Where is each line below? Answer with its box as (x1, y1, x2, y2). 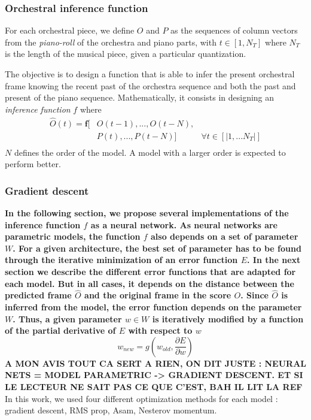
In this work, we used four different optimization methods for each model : (5, 392, 278, 404)
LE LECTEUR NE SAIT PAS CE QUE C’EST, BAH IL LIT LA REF (5, 380, 303, 393)
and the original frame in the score (84, 289, 231, 301)
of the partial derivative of (5, 324, 116, 337)
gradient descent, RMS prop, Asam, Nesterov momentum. (5, 404, 217, 416)
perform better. (5, 158, 61, 170)
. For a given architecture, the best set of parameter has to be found (13, 241, 301, 254)
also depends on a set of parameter (151, 230, 298, 243)
